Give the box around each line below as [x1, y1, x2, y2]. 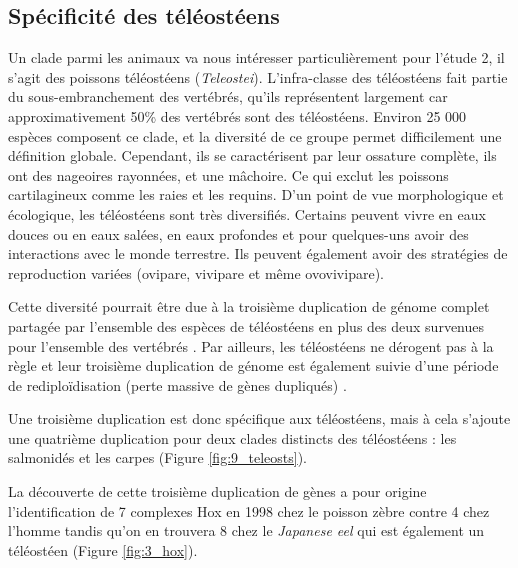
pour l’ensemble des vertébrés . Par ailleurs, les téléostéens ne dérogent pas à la [8, 335, 494, 356]
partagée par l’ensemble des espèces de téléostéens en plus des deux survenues [8, 315, 485, 336]
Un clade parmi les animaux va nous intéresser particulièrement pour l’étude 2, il [8, 47, 505, 68]
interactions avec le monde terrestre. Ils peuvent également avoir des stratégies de [8, 243, 508, 264]
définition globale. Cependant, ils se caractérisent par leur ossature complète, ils [8, 145, 497, 166]
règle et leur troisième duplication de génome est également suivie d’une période [8, 355, 499, 376]
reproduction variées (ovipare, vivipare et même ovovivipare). [8, 262, 384, 283]
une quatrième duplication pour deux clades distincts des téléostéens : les [8, 427, 457, 448]
